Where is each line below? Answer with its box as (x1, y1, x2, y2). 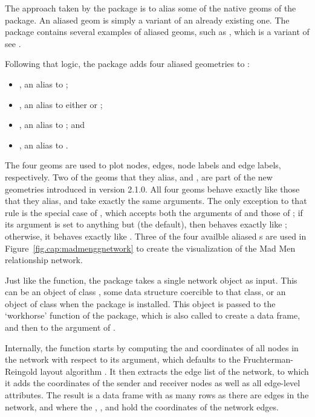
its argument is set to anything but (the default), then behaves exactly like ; (5, 218, 288, 231)
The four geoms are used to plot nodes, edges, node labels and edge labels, (5, 159, 281, 171)
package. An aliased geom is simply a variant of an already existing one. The (5, 13, 290, 26)
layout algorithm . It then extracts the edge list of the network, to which (40, 364, 309, 377)
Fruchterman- (243, 353, 293, 366)
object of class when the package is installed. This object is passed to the (5, 297, 276, 310)
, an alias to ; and (19, 118, 85, 131)
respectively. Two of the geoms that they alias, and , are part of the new (5, 170, 273, 183)
